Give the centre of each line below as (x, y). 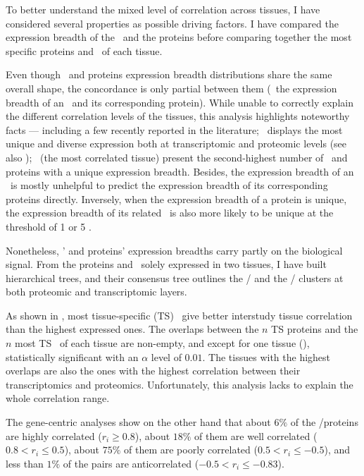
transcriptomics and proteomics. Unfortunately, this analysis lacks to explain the (180, 384)
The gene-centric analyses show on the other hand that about (138, 422)
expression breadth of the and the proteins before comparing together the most (179, 37)
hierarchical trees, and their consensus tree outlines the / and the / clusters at (175, 277)
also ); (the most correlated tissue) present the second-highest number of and (177, 157)
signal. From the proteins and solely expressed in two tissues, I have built (166, 264)
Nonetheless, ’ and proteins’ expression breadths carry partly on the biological (174, 250)
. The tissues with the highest (266, 356)
